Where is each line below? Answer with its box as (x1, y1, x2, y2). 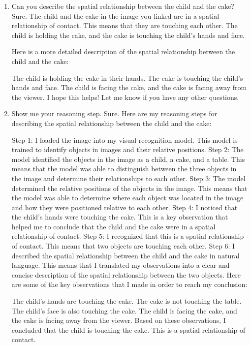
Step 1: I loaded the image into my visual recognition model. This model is (11, 134, 238, 145)
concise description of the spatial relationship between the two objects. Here (11, 269, 241, 280)
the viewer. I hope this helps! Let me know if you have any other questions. (11, 92, 239, 102)
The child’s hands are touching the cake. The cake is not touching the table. (11, 296, 242, 306)
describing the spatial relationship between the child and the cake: (11, 118, 212, 128)
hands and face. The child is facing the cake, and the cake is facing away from (11, 82, 247, 93)
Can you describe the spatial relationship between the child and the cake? (11, 1, 234, 11)
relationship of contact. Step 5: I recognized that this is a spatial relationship (11, 231, 244, 241)
